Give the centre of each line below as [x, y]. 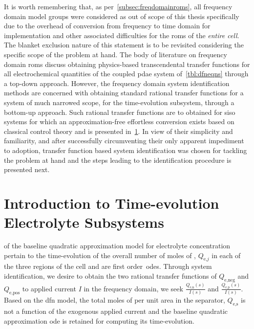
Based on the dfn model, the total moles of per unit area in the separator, [115, 300]
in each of [226, 255]
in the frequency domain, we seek [133, 288]
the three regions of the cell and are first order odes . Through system [108, 266]
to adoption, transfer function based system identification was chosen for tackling [126, 150]
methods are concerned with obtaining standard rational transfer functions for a [124, 93]
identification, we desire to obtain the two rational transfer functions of [110, 275]
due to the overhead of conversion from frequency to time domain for [107, 26]
